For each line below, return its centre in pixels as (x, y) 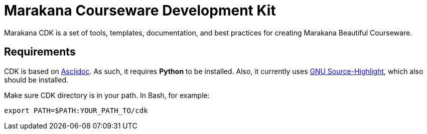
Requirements (40, 52)
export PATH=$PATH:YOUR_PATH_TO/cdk (76, 110)
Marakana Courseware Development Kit (140, 10)
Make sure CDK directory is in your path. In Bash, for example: (107, 95)
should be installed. (36, 79)
